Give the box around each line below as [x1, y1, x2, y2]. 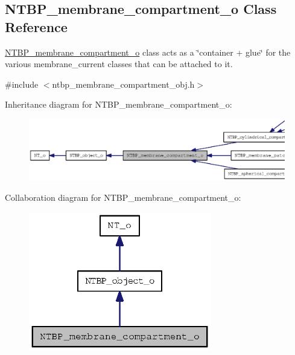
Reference [5, 17, 68, 36]
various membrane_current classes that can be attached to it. [5, 57, 233, 70]
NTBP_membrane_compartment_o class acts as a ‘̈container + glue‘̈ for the [5, 45, 291, 58]
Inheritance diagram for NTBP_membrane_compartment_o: [5, 98, 232, 111]
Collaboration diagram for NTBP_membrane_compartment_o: [5, 191, 241, 203]
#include [5, 77, 39, 90]
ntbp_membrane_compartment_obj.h [52, 77, 195, 90]
